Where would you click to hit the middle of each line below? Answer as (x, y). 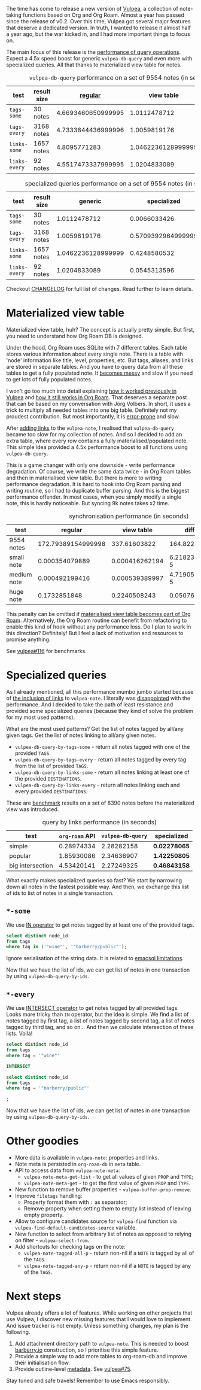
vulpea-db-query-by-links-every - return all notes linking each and (97, 785)
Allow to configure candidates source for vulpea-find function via (96, 1221)
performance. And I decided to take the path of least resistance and (90, 704)
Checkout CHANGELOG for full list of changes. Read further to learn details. (100, 289)
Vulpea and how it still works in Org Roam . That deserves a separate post (97, 397)
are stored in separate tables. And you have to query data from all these (95, 366)
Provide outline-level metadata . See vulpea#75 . (73, 1369)
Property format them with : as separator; (75, 1202)
